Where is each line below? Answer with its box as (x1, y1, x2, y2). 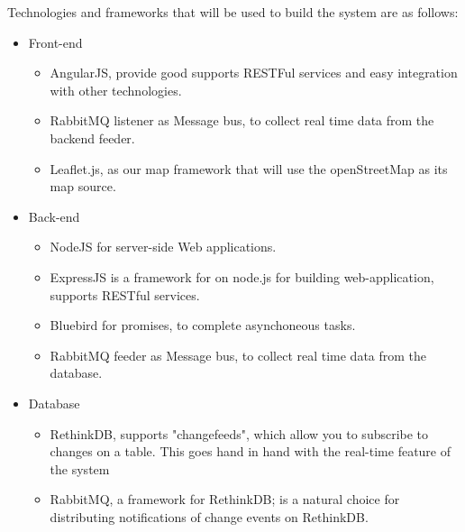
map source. (50, 177, 116, 196)
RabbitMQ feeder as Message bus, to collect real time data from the (50, 345, 427, 364)
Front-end (28, 32, 83, 51)
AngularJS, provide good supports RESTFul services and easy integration (50, 63, 458, 82)
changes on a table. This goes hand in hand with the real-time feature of (50, 442, 451, 461)
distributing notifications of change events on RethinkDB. (50, 507, 369, 526)
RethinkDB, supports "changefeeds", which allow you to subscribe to (50, 424, 429, 443)
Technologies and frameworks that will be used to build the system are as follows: (7, 3, 459, 21)
